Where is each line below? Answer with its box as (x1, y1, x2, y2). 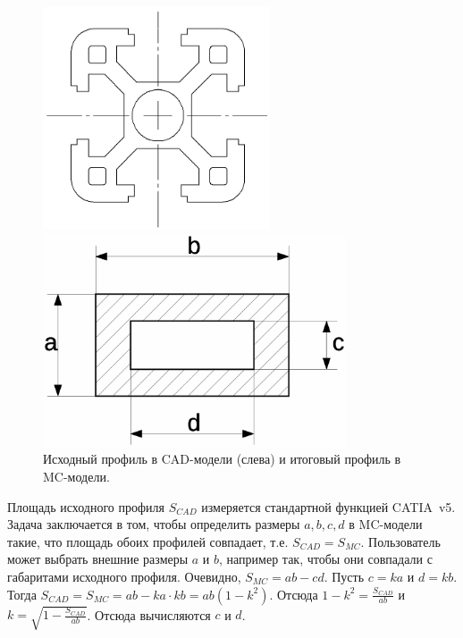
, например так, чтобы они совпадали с (219, 550, 433, 568)
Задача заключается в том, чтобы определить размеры (7, 515, 300, 533)
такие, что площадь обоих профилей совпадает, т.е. (7, 532, 289, 550)
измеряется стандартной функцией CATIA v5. (201, 497, 456, 516)
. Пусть (324, 567, 365, 585)
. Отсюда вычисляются (87, 605, 211, 624)
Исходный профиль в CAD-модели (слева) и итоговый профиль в (43, 449, 401, 468)
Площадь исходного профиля (7, 497, 164, 516)
